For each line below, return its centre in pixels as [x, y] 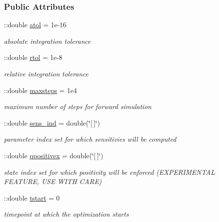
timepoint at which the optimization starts [66, 214]
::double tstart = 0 [32, 197]
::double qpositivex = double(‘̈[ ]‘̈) [54, 155]
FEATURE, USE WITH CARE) [53, 181]
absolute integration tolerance [47, 41]
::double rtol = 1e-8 [33, 57]
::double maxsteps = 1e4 [40, 90]
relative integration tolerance [46, 74]
